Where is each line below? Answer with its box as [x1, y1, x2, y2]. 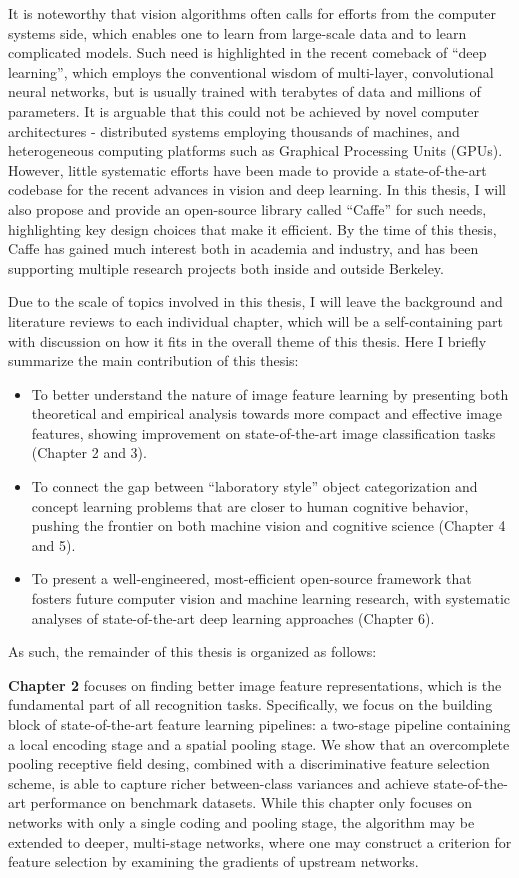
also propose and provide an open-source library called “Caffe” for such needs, [8, 198, 487, 219]
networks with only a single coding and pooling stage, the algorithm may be [8, 811, 475, 832]
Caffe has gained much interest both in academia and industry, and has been [8, 238, 479, 259]
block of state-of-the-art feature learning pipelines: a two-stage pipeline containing [8, 714, 511, 734]
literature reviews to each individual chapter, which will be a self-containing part [8, 310, 504, 331]
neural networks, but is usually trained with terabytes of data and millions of [8, 81, 481, 102]
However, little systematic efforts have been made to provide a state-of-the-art [8, 159, 487, 180]
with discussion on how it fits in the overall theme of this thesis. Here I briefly [8, 330, 487, 351]
